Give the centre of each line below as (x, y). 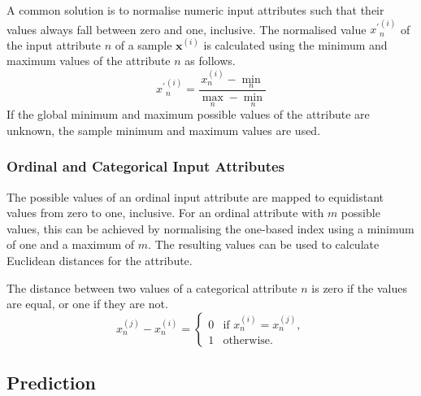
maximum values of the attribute (89, 61)
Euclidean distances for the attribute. (100, 260)
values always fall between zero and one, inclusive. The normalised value (187, 29)
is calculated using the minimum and (295, 44)
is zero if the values (359, 287)
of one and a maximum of (71, 244)
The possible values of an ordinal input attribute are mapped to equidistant (195, 196)
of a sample (143, 44)
